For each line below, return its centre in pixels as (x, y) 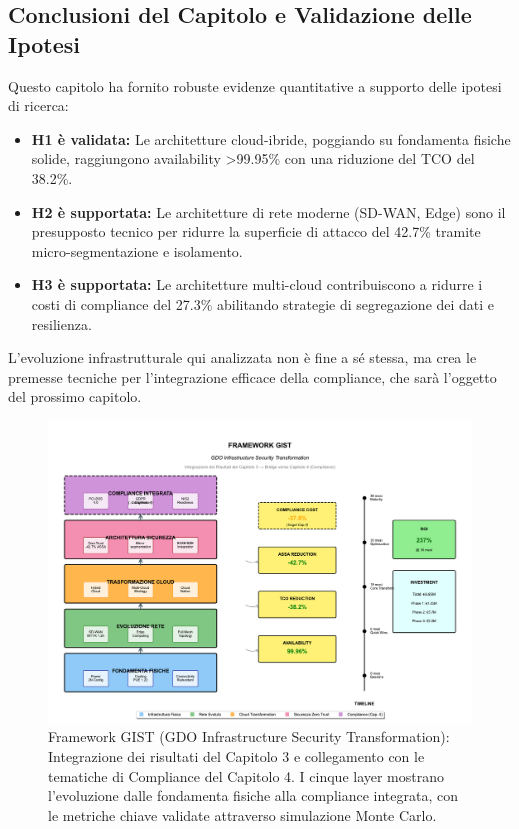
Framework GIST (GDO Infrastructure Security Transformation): (249, 736)
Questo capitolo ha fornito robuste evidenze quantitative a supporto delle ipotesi (255, 85)
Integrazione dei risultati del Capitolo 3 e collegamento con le (236, 755)
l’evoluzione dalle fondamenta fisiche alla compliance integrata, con (253, 795)
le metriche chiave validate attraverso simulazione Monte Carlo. (242, 814)
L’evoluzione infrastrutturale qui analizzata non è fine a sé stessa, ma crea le (242, 357)
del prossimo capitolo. (75, 396)
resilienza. (61, 323)
